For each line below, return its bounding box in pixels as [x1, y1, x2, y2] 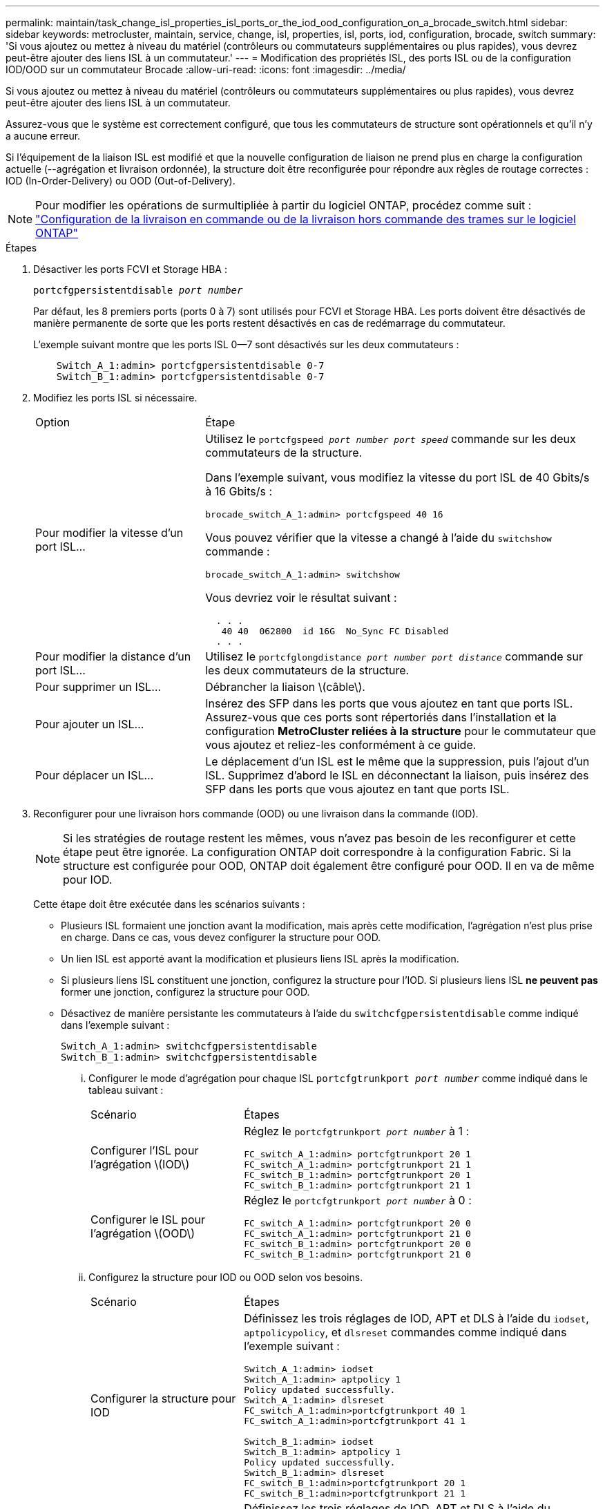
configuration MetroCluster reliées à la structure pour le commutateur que [205, 724, 596, 738]
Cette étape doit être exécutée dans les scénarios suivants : [33, 898, 305, 910]
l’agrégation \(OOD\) [90, 1226, 195, 1240]
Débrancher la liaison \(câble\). [205, 680, 365, 694]
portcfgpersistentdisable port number [33, 285, 243, 296]
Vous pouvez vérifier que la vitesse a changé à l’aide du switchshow [205, 531, 552, 544]
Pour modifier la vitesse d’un [35, 525, 184, 540]
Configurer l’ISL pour [90, 1143, 199, 1157]
